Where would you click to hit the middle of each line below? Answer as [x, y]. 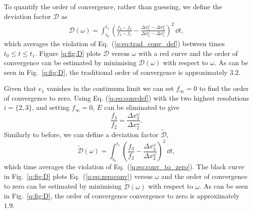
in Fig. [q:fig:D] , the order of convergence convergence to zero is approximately [122, 196]
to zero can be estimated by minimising [63, 186]
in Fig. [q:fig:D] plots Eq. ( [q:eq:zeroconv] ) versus [78, 176]
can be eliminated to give [142, 107]
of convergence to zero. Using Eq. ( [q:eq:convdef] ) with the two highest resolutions [126, 97]
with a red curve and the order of [188, 53]
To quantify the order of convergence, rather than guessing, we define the [113, 6]
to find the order [224, 88]
